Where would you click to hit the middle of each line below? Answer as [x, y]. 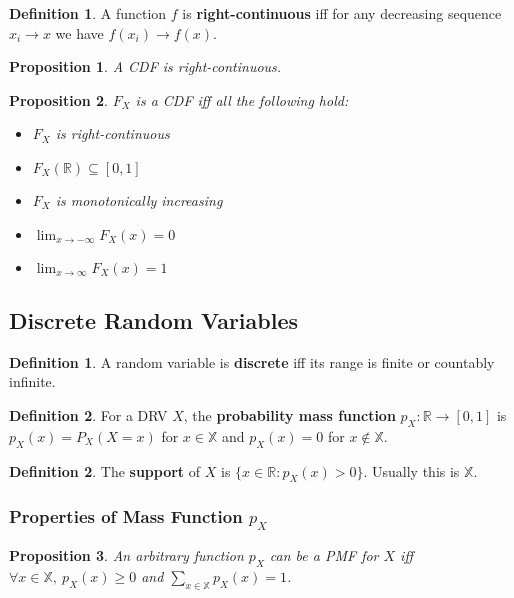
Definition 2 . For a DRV [88, 414]
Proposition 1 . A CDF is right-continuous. [145, 66]
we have [79, 32]
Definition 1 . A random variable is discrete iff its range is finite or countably [252, 361]
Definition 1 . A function [88, 13]
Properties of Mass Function [126, 516]
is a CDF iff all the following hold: [242, 99]
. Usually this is [411, 470]
